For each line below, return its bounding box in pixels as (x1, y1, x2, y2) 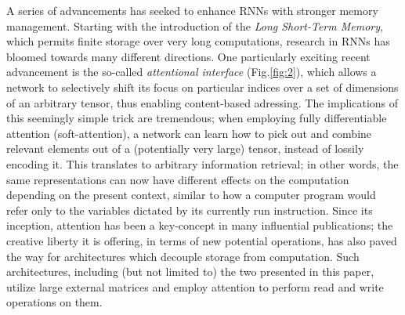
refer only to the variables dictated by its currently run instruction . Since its (6, 201, 373, 218)
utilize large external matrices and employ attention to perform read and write (6, 278, 384, 295)
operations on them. (6, 294, 103, 310)
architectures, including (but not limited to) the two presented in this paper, (6, 263, 374, 280)
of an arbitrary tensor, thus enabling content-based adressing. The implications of (6, 94, 399, 110)
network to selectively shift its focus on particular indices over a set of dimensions (6, 78, 399, 95)
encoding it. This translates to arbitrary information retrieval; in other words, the (6, 155, 399, 172)
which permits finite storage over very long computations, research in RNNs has (6, 33, 390, 49)
